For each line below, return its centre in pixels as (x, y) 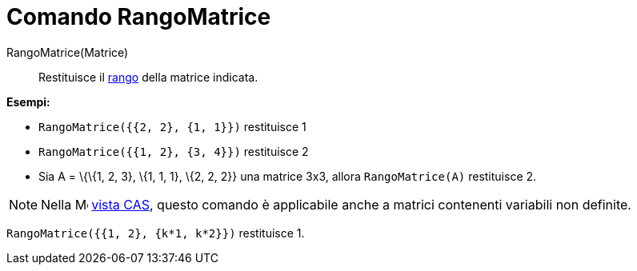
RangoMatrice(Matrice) (68, 52)
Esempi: (28, 102)
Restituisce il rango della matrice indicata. (148, 77)
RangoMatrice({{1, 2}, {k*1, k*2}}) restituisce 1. (156, 233)
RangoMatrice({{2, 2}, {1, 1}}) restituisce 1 (172, 126)
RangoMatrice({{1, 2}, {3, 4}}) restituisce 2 (174, 151)
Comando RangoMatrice (139, 17)
